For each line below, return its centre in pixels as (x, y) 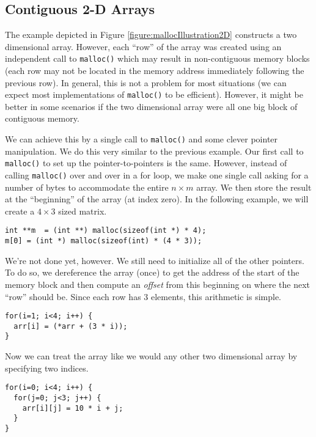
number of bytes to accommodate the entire (87, 187)
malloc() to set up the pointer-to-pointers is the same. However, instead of (146, 163)
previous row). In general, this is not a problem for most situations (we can (146, 82)
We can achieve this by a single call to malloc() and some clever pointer (141, 139)
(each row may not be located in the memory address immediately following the (155, 71)
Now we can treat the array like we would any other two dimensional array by (151, 356)
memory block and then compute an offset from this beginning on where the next (158, 284)
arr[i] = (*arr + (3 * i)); (71, 326)
